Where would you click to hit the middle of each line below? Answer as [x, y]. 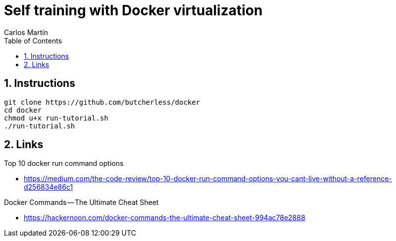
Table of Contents [33, 40]
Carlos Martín [26, 32]
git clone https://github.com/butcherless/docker [102, 102]
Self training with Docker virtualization [133, 10]
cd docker [23, 110]
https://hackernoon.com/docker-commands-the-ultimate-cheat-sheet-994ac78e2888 [165, 218]
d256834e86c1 [49, 187]
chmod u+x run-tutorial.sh [56, 118]
